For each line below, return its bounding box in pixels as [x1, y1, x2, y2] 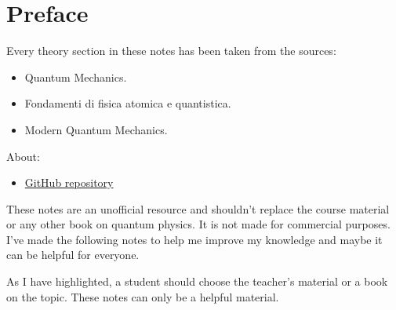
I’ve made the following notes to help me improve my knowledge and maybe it [6, 231, 383, 247]
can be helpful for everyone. [6, 246, 140, 263]
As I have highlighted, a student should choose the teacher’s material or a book [6, 273, 388, 290]
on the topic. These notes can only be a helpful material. [6, 288, 279, 305]
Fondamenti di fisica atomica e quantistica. [24, 95, 231, 111]
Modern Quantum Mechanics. [24, 121, 168, 137]
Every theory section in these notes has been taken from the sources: [6, 42, 336, 59]
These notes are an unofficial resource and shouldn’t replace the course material [6, 200, 390, 217]
